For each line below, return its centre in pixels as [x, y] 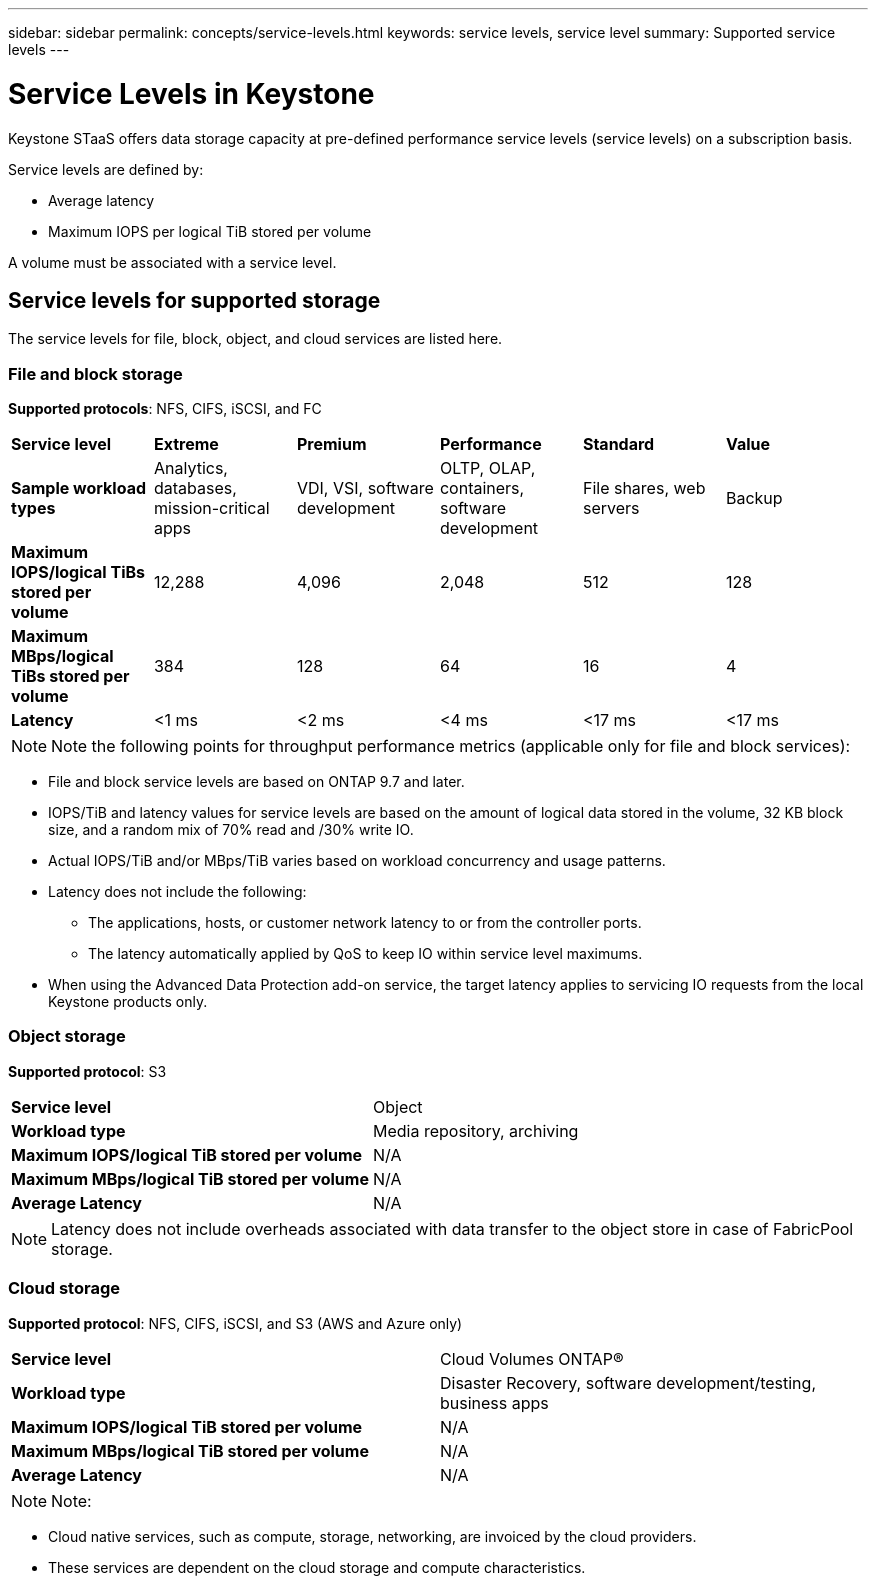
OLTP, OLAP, [487, 468]
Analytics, [190, 468]
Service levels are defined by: [106, 169]
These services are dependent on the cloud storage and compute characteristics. [317, 1567]
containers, [482, 488]
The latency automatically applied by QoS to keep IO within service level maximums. [365, 954]
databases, [195, 488]
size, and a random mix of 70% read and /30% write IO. [231, 830]
